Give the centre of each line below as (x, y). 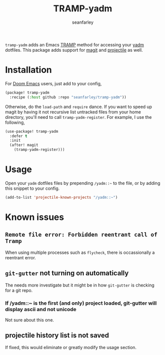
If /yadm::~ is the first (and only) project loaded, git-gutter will (81, 303)
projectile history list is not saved (57, 336)
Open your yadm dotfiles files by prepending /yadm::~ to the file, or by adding (83, 183)
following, (15, 122)
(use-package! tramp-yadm (32, 131)
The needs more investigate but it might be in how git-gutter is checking (80, 285)
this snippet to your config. (33, 188)
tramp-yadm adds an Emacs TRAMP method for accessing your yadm (75, 44)
